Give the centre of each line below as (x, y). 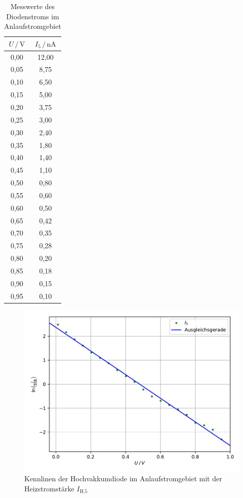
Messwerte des (33, 6)
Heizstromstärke (49, 488)
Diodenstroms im (33, 16)
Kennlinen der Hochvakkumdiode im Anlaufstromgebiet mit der (123, 478)
